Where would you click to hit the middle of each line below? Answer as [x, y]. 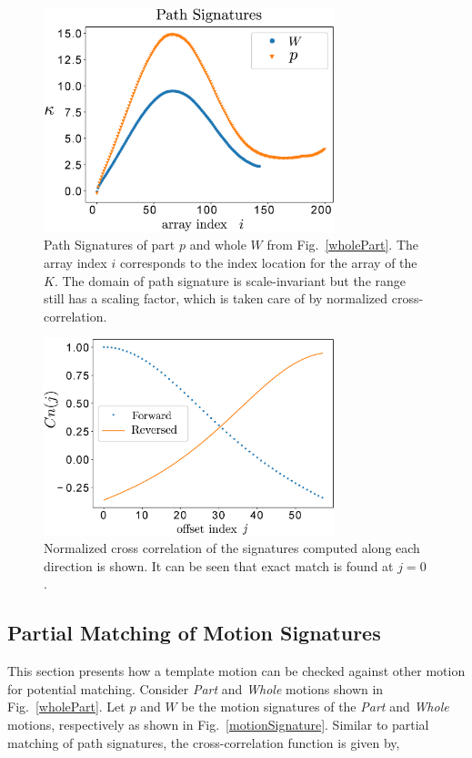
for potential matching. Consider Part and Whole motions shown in [196, 688]
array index [75, 263]
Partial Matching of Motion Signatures [194, 633]
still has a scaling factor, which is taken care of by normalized [216, 298]
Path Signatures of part [110, 245]
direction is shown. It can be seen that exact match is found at [219, 565]
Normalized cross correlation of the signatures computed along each [232, 548]
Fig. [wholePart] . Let [66, 707]
